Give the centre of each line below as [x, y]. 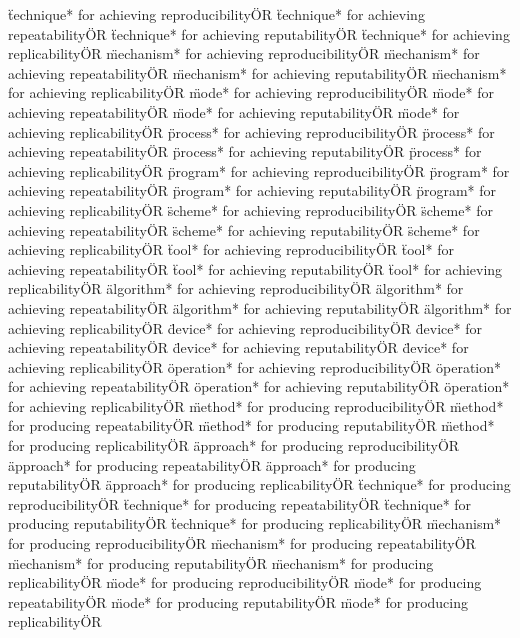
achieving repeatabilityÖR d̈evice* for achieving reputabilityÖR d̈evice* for [238, 347]
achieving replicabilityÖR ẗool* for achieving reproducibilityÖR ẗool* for [231, 249]
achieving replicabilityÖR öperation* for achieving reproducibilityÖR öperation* [255, 366]
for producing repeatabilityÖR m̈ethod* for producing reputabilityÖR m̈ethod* [251, 425]
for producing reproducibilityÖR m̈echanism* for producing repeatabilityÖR [242, 543]
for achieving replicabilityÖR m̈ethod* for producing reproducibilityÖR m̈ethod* [256, 405]
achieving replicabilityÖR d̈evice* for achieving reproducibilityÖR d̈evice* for [245, 327]
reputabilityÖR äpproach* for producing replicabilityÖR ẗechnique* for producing [259, 484]
